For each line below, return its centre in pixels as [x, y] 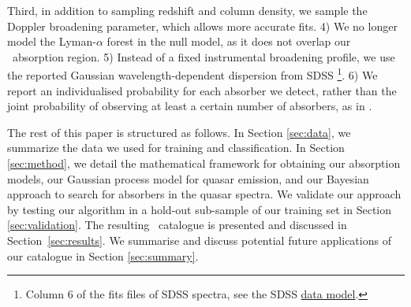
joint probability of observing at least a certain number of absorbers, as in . [190, 106]
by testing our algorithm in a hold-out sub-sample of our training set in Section [200, 209]
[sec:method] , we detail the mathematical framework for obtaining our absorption [204, 163]
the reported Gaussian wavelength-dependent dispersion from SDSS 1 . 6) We [192, 74]
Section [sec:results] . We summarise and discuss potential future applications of [199, 240]
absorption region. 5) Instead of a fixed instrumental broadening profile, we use [204, 56]
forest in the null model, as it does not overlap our [229, 41]
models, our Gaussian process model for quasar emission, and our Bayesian [188, 178]
